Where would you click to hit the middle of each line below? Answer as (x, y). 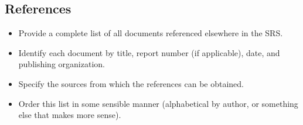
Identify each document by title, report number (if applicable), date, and (149, 52)
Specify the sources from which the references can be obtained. (131, 83)
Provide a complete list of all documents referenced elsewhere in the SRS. (151, 33)
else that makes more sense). (70, 115)
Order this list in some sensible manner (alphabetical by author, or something (158, 103)
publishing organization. (62, 64)
